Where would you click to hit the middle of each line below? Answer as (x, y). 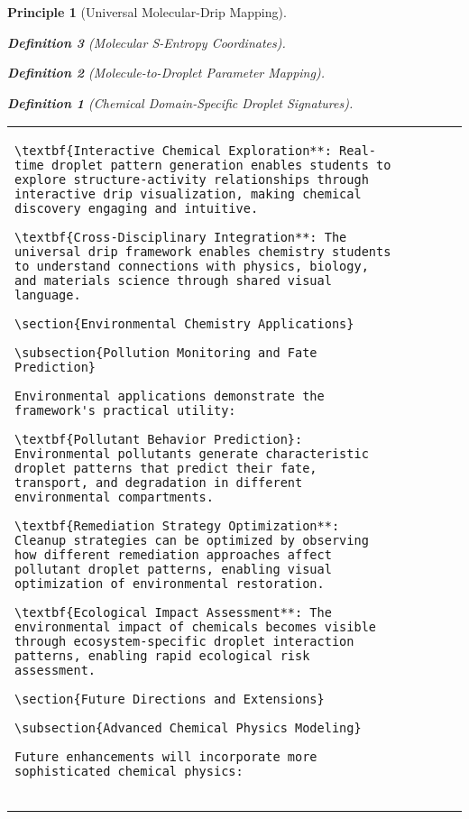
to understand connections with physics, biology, (192, 267)
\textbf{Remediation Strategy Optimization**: (177, 526)
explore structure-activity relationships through (192, 180)
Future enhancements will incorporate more (166, 757)
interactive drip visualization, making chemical (188, 194)
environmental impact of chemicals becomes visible (196, 627)
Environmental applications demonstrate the (170, 396)
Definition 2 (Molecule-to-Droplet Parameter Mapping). (166, 73)
